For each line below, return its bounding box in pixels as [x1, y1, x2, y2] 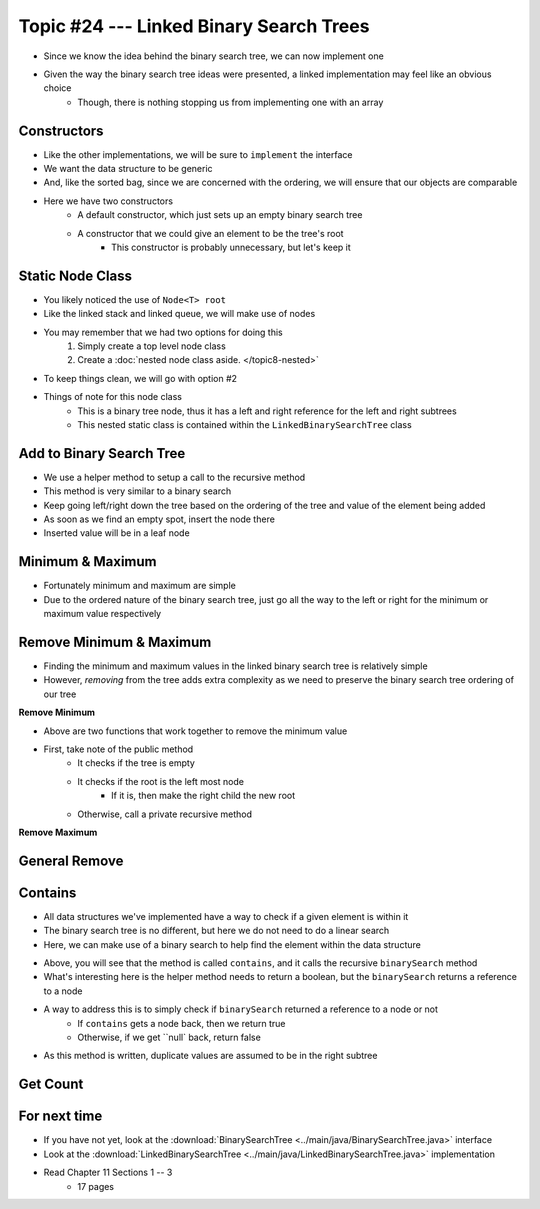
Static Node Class [18, 267, 132, 284]
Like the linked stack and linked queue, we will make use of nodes [43, 308, 316, 320]
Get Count [18, 1076, 84, 1093]
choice [43, 82, 72, 94]
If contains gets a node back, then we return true [77, 1017, 286, 1029]
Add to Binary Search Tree [18, 445, 186, 462]
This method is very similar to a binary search [43, 485, 232, 497]
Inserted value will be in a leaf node [43, 527, 190, 539]
